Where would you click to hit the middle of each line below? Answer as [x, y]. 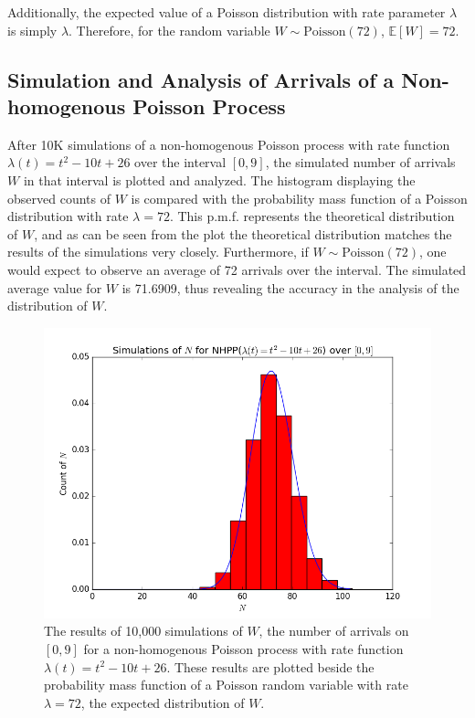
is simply [32, 30]
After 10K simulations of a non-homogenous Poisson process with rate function [229, 144]
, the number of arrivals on [334, 631]
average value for [55, 287]
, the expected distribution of [163, 702]
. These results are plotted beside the [270, 666]
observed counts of [59, 198]
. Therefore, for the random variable [169, 30]
